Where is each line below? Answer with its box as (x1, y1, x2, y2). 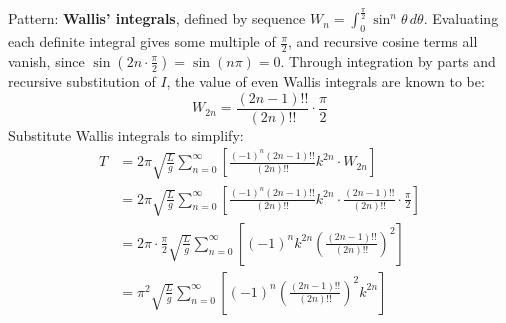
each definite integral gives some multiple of (8, 31, 276, 52)
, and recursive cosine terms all (287, 31, 478, 52)
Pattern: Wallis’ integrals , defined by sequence (8, 8, 306, 29)
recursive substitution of (8, 70, 156, 91)
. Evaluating (423, 8, 499, 29)
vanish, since (8, 50, 85, 71)
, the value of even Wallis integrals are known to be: (166, 70, 485, 91)
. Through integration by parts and (280, 50, 496, 71)
